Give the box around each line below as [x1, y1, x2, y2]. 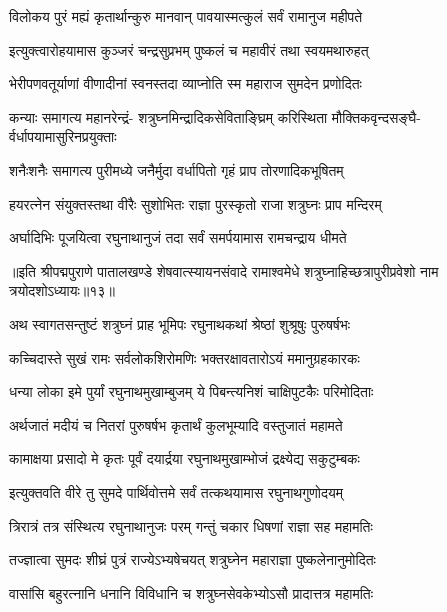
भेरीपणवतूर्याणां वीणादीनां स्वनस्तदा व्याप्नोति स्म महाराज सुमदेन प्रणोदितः [9, 73, 362, 94]
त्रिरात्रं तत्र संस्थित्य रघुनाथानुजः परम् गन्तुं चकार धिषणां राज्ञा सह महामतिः [9, 515, 373, 536]
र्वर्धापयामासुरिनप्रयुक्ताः [9, 126, 117, 147]
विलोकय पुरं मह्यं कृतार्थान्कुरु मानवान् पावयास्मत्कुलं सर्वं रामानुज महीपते [9, 6, 363, 26]
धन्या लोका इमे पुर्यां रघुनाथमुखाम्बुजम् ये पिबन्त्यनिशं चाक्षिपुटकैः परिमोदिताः [9, 381, 374, 402]
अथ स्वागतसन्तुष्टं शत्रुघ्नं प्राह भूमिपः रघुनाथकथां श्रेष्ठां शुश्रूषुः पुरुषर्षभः [9, 313, 351, 334]
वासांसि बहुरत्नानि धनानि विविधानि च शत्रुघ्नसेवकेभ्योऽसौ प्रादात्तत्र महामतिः [9, 582, 374, 603]
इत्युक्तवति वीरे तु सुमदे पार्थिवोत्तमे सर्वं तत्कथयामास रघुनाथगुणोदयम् [9, 481, 344, 502]
